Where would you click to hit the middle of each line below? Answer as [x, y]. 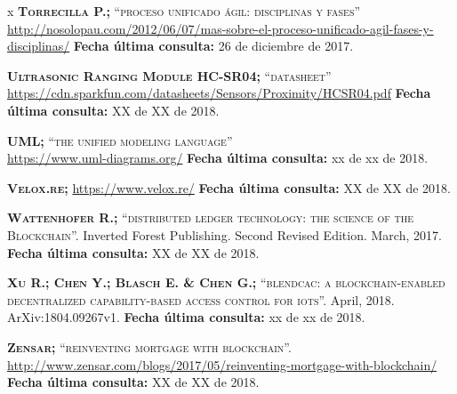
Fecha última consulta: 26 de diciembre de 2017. [213, 46]
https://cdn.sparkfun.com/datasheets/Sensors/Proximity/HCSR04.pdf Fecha [219, 93]
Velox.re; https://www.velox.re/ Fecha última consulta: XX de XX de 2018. [229, 187]
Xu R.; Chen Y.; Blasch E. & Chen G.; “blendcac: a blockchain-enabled [226, 282]
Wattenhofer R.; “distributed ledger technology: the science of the [211, 217]
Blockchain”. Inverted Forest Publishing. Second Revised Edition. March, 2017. [224, 234]
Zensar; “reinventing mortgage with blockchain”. [149, 346]
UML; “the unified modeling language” [120, 140]
